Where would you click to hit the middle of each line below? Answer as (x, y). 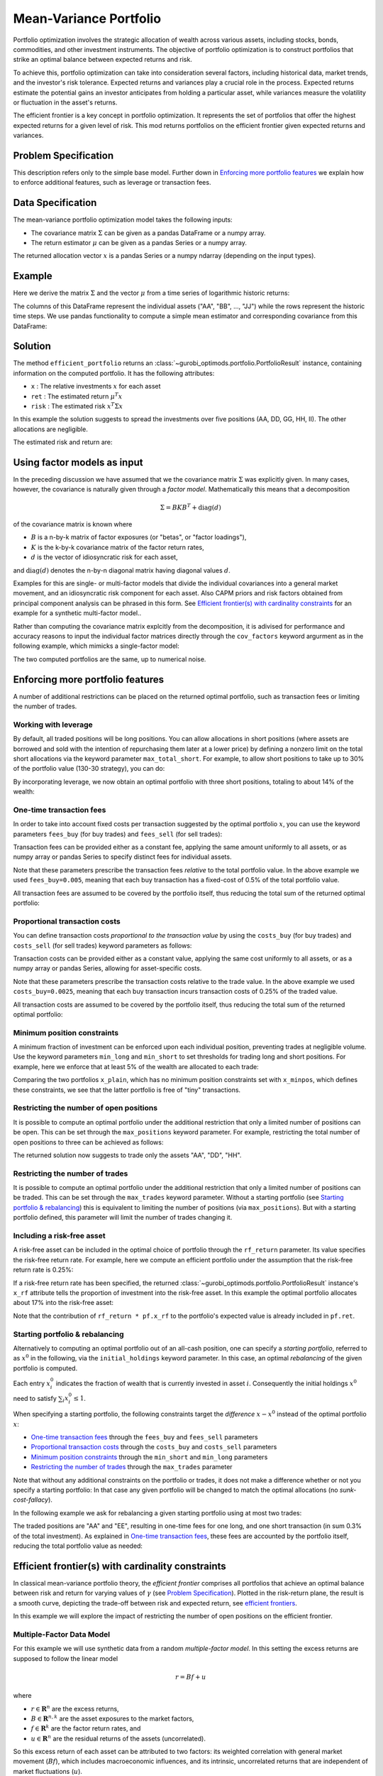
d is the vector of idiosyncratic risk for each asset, (104, 557)
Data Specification (55, 203)
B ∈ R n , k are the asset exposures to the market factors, (112, 1718)
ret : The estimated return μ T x (77, 396)
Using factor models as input (78, 462)
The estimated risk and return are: (63, 442)
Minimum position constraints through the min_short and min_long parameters (149, 1457)
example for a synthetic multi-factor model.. (77, 613)
